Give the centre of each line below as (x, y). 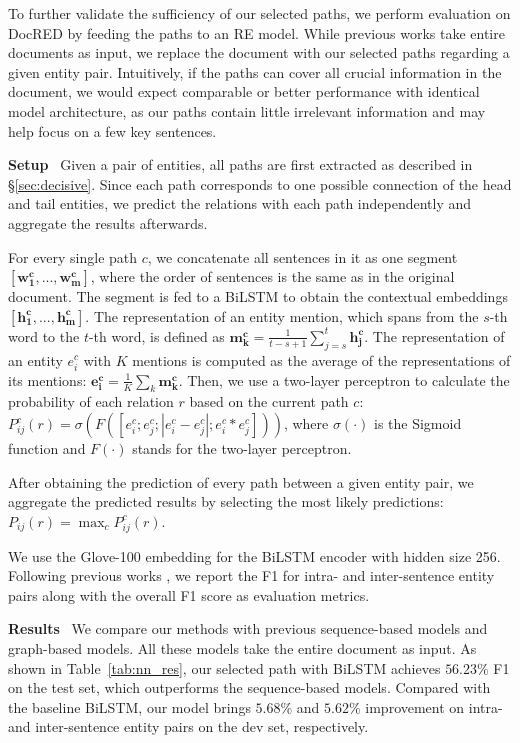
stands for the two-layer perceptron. (242, 448)
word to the (44, 335)
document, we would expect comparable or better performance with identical (244, 91)
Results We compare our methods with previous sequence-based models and (248, 628)
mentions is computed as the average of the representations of (321, 359)
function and (47, 448)
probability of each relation (91, 401)
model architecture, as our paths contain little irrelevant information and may (247, 110)
